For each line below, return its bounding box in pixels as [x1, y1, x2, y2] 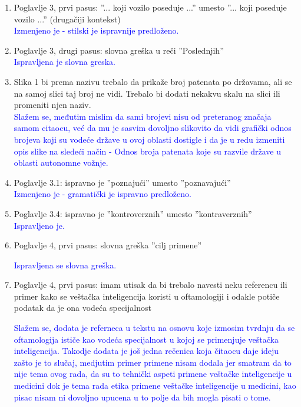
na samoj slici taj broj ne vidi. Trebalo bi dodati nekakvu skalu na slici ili [14, 87, 280, 99]
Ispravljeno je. [14, 219, 65, 231]
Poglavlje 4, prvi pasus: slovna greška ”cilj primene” [14, 239, 202, 251]
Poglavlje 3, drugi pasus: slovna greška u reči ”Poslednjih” [14, 44, 224, 56]
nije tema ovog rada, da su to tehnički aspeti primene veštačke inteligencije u [14, 367, 292, 380]
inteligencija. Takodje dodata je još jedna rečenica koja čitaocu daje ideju [14, 344, 279, 357]
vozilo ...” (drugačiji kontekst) [14, 12, 121, 25]
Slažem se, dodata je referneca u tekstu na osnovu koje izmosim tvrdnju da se [14, 321, 295, 334]
